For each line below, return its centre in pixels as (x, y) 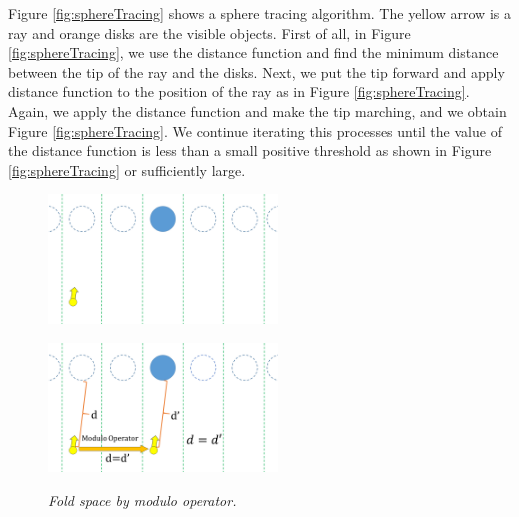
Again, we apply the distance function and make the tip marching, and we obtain (257, 110)
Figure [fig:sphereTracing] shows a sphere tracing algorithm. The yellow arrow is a (259, 13)
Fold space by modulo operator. (142, 499)
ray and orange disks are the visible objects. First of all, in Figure (209, 32)
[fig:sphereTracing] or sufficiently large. (127, 169)
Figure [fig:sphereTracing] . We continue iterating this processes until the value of (255, 130)
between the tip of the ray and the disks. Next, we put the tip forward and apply (256, 71)
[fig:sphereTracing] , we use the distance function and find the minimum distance (253, 52)
